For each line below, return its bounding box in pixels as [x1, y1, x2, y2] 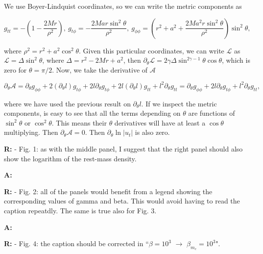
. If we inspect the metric [141, 98, 217, 108]
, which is [221, 55, 250, 65]
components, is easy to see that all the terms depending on [4, 108, 181, 118]
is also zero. [135, 127, 170, 137]
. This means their [51, 117, 107, 127]
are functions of [188, 108, 235, 118]
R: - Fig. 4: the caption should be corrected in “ [4, 238, 149, 249]
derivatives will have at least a [114, 117, 206, 127]
